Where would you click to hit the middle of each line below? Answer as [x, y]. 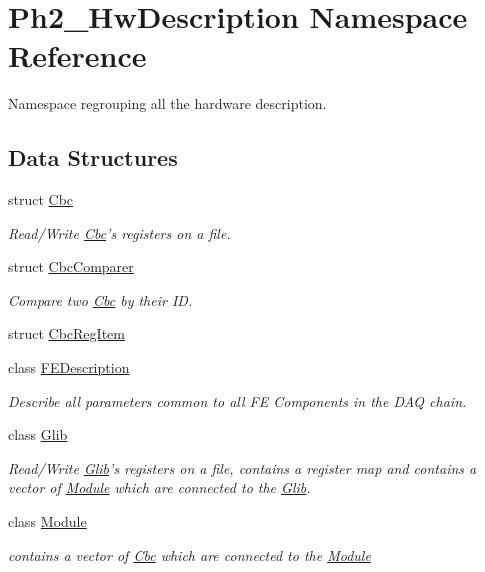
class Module [47, 521]
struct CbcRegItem [66, 333]
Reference [77, 55]
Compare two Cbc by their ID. [100, 299]
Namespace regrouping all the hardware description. [167, 103]
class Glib [38, 434]
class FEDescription [69, 367]
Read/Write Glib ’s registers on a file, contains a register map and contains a [242, 467]
